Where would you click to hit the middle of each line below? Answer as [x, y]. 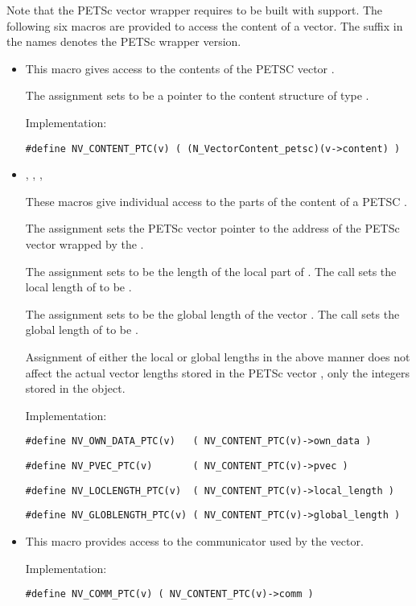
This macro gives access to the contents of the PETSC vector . [180, 68]
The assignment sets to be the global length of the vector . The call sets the [212, 313]
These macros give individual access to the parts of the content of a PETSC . [216, 201]
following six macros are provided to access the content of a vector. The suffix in [205, 25]
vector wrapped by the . [84, 244]
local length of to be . [78, 287]
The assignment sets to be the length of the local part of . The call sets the [211, 271]
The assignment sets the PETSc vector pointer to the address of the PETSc [212, 228]
